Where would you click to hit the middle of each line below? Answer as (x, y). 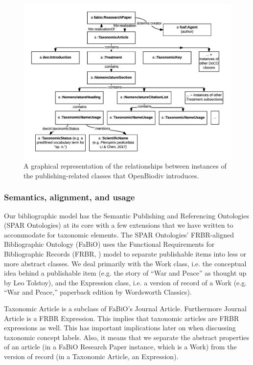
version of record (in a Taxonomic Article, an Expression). (91, 356)
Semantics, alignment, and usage (69, 197)
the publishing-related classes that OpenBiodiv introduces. (111, 175)
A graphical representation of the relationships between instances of (125, 166)
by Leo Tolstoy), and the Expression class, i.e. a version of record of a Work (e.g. (126, 282)
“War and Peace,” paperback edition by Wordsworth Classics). (98, 292)
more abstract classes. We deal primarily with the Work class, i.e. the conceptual (125, 263)
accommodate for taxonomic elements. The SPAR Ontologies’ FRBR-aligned (119, 234)
